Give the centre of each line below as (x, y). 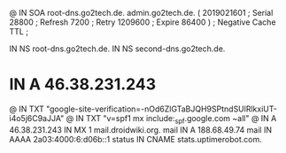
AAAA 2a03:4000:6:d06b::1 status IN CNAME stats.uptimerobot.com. (136, 139)
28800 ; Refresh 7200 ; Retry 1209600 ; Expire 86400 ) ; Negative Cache (143, 22)
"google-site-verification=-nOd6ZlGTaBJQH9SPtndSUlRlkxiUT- (161, 109)
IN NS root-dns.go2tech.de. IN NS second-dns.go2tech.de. (117, 49)
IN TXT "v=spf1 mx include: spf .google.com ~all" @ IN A (176, 119)
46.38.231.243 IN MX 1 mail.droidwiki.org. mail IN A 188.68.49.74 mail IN (141, 130)
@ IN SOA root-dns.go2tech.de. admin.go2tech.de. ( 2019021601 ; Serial (141, 13)
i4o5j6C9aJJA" (37, 118)
